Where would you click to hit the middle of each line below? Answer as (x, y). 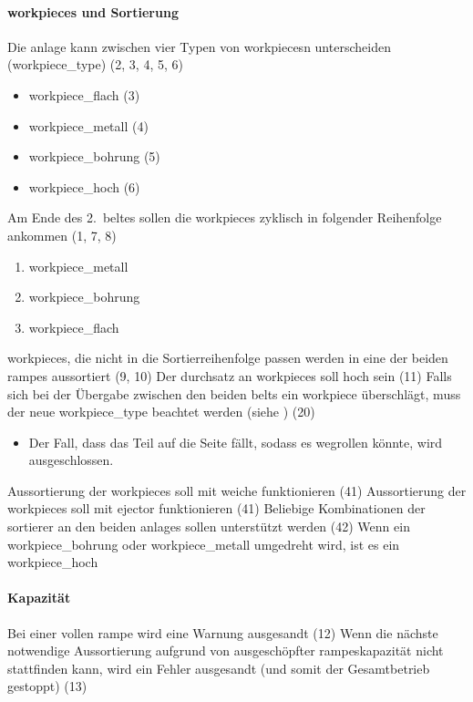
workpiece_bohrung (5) (94, 156)
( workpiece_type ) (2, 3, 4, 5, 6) (95, 64)
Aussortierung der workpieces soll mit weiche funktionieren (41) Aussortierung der (237, 490)
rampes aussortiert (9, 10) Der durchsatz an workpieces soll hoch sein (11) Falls (230, 375)
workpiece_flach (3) (84, 94)
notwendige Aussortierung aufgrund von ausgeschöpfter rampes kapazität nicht (226, 650)
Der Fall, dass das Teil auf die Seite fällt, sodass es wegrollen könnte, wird (236, 442)
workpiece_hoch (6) (84, 186)
